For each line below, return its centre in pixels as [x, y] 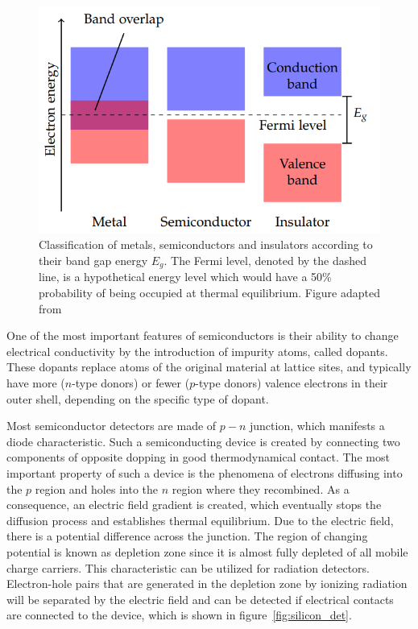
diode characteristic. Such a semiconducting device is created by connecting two [203, 441]
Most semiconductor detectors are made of [112, 426]
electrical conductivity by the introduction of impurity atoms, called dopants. [197, 351]
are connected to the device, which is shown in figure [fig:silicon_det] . [179, 615]
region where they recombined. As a [261, 488]
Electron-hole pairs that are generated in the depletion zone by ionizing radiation [207, 583]
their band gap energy [93, 260]
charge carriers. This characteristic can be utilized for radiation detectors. [188, 567]
